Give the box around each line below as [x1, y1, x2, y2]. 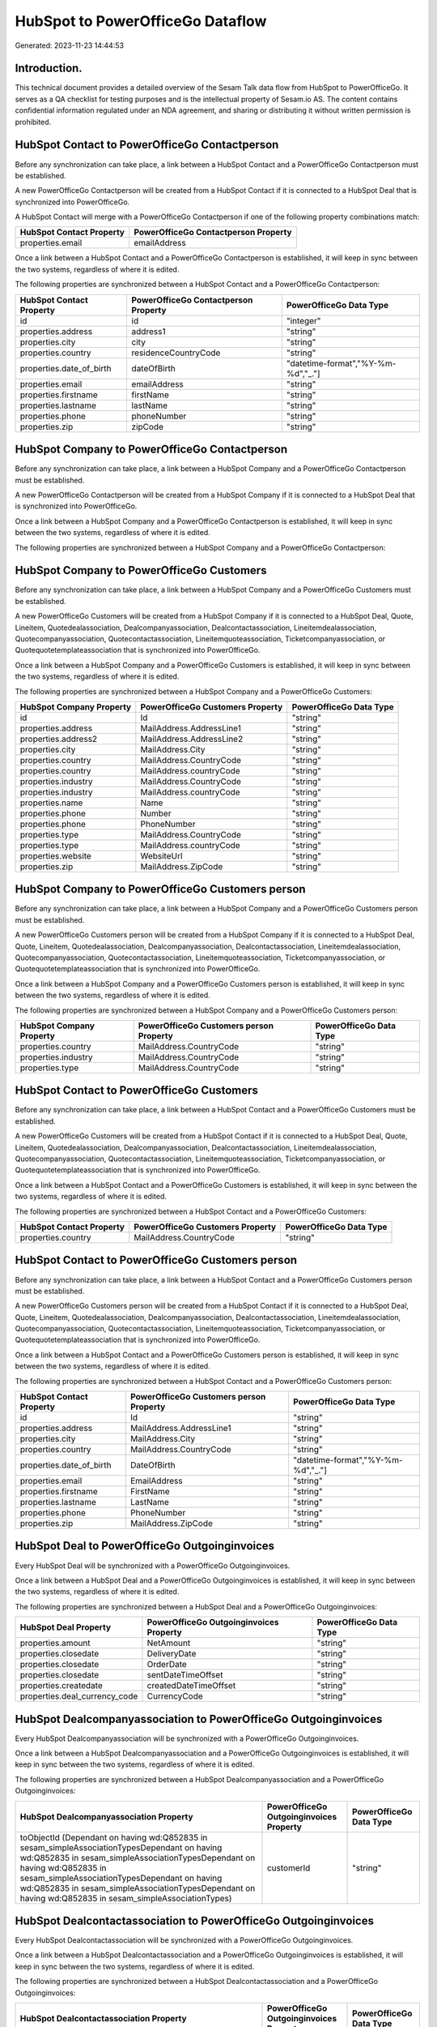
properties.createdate [19, 1680, 103, 1691]
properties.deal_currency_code [19, 1691, 138, 1702]
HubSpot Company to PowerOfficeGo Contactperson [15, 443, 287, 456]
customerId [266, 1862, 311, 1873]
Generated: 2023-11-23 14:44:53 [15, 41, 125, 50]
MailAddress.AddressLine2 [140, 733, 244, 744]
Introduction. [15, 62, 83, 75]
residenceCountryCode [131, 347, 221, 358]
